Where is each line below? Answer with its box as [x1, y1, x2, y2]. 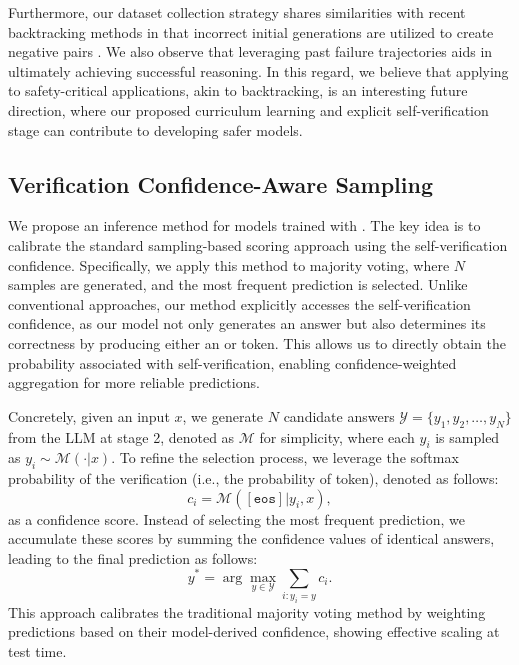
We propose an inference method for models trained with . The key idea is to [8, 215, 481, 236]
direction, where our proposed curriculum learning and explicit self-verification [8, 99, 489, 120]
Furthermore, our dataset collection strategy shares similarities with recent [8, 2, 466, 22]
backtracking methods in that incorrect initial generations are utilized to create [8, 21, 494, 42]
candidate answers [283, 405, 395, 426]
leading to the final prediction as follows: [8, 547, 258, 568]
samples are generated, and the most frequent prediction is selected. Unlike [8, 274, 468, 295]
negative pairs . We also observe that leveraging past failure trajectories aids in [8, 41, 493, 62]
